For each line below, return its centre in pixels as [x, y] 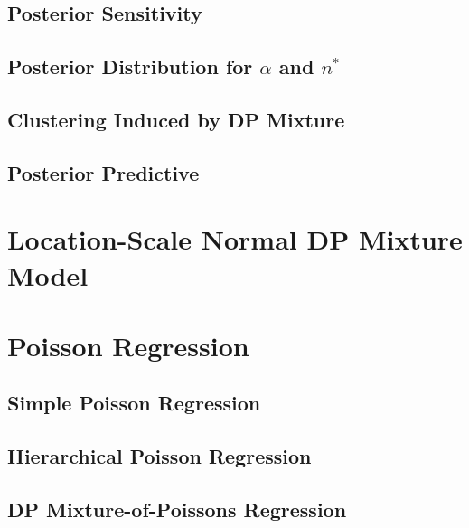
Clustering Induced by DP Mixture [176, 119]
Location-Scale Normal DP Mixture [235, 239]
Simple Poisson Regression [134, 403]
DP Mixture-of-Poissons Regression [177, 509]
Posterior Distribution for [130, 66]
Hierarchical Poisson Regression [159, 456]
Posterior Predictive [103, 172]
